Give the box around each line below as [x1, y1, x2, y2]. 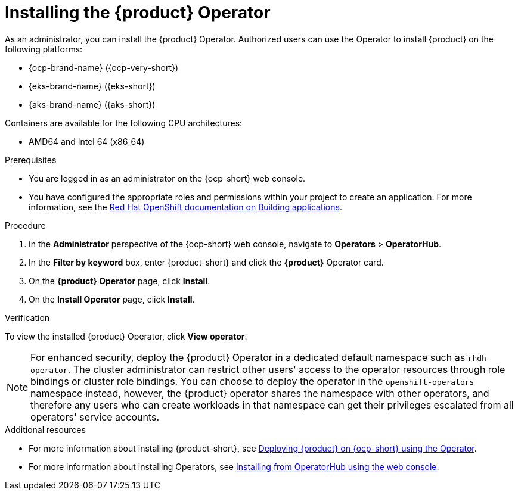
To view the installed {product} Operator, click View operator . [5, 331, 247, 341]
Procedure [5, 220, 46, 231]
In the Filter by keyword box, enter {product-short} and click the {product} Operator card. [29, 257, 384, 267]
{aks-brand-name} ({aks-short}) [29, 99, 156, 110]
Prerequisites [5, 154, 57, 165]
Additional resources [5, 424, 86, 435]
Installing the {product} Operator [5, 2, 271, 23]
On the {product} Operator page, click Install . [29, 275, 210, 286]
